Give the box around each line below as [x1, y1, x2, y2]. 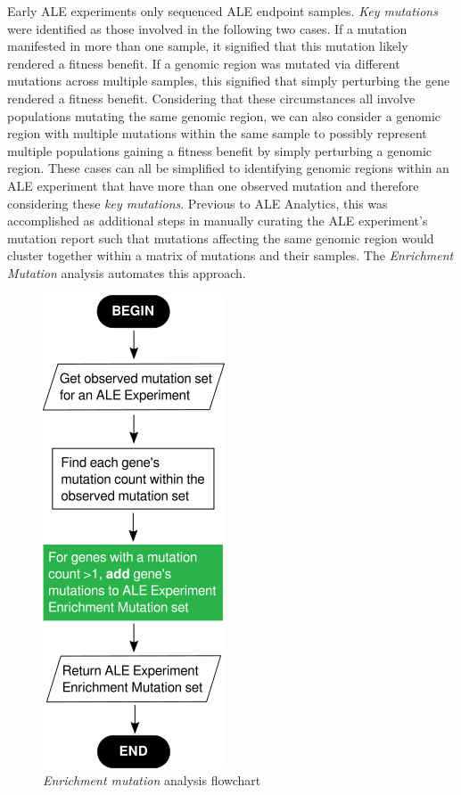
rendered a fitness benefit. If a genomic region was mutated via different [7, 53, 400, 72]
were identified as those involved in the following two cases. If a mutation [7, 19, 407, 37]
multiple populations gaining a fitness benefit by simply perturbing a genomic [7, 141, 432, 160]
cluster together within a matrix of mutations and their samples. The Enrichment [7, 246, 454, 265]
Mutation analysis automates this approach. [7, 263, 246, 282]
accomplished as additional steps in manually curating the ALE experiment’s [7, 211, 428, 230]
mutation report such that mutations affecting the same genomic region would [7, 228, 434, 247]
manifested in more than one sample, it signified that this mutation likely [7, 37, 408, 55]
